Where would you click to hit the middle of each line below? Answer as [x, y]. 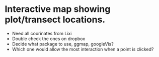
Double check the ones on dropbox [49, 39]
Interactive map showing [58, 9]
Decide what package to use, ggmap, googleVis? [63, 44]
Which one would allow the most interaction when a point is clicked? [83, 49]
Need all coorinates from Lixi [42, 33]
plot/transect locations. [55, 20]
